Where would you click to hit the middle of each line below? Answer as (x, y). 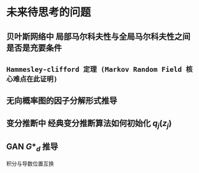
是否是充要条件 (34, 48)
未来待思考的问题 (49, 12)
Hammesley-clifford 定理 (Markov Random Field (94, 69)
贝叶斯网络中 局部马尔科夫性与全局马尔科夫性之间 (98, 36)
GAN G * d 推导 (32, 148)
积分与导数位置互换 (30, 163)
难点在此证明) (35, 79)
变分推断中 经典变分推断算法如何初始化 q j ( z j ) (89, 124)
